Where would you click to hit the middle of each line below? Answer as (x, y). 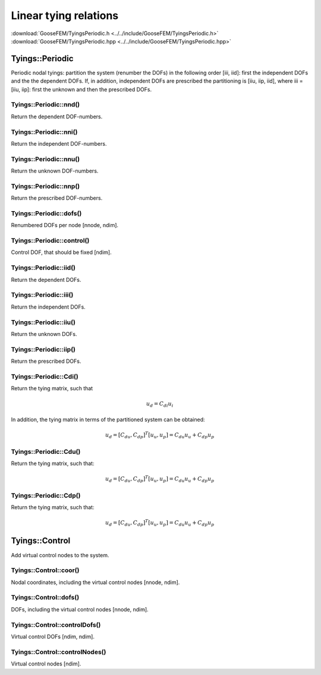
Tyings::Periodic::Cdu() (46, 451)
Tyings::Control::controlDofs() (56, 624)
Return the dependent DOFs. (46, 280)
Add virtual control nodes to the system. (60, 555)
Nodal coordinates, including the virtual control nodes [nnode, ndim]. (95, 582)
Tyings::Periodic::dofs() (46, 213)
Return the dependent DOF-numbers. (57, 117)
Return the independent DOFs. (48, 307)
